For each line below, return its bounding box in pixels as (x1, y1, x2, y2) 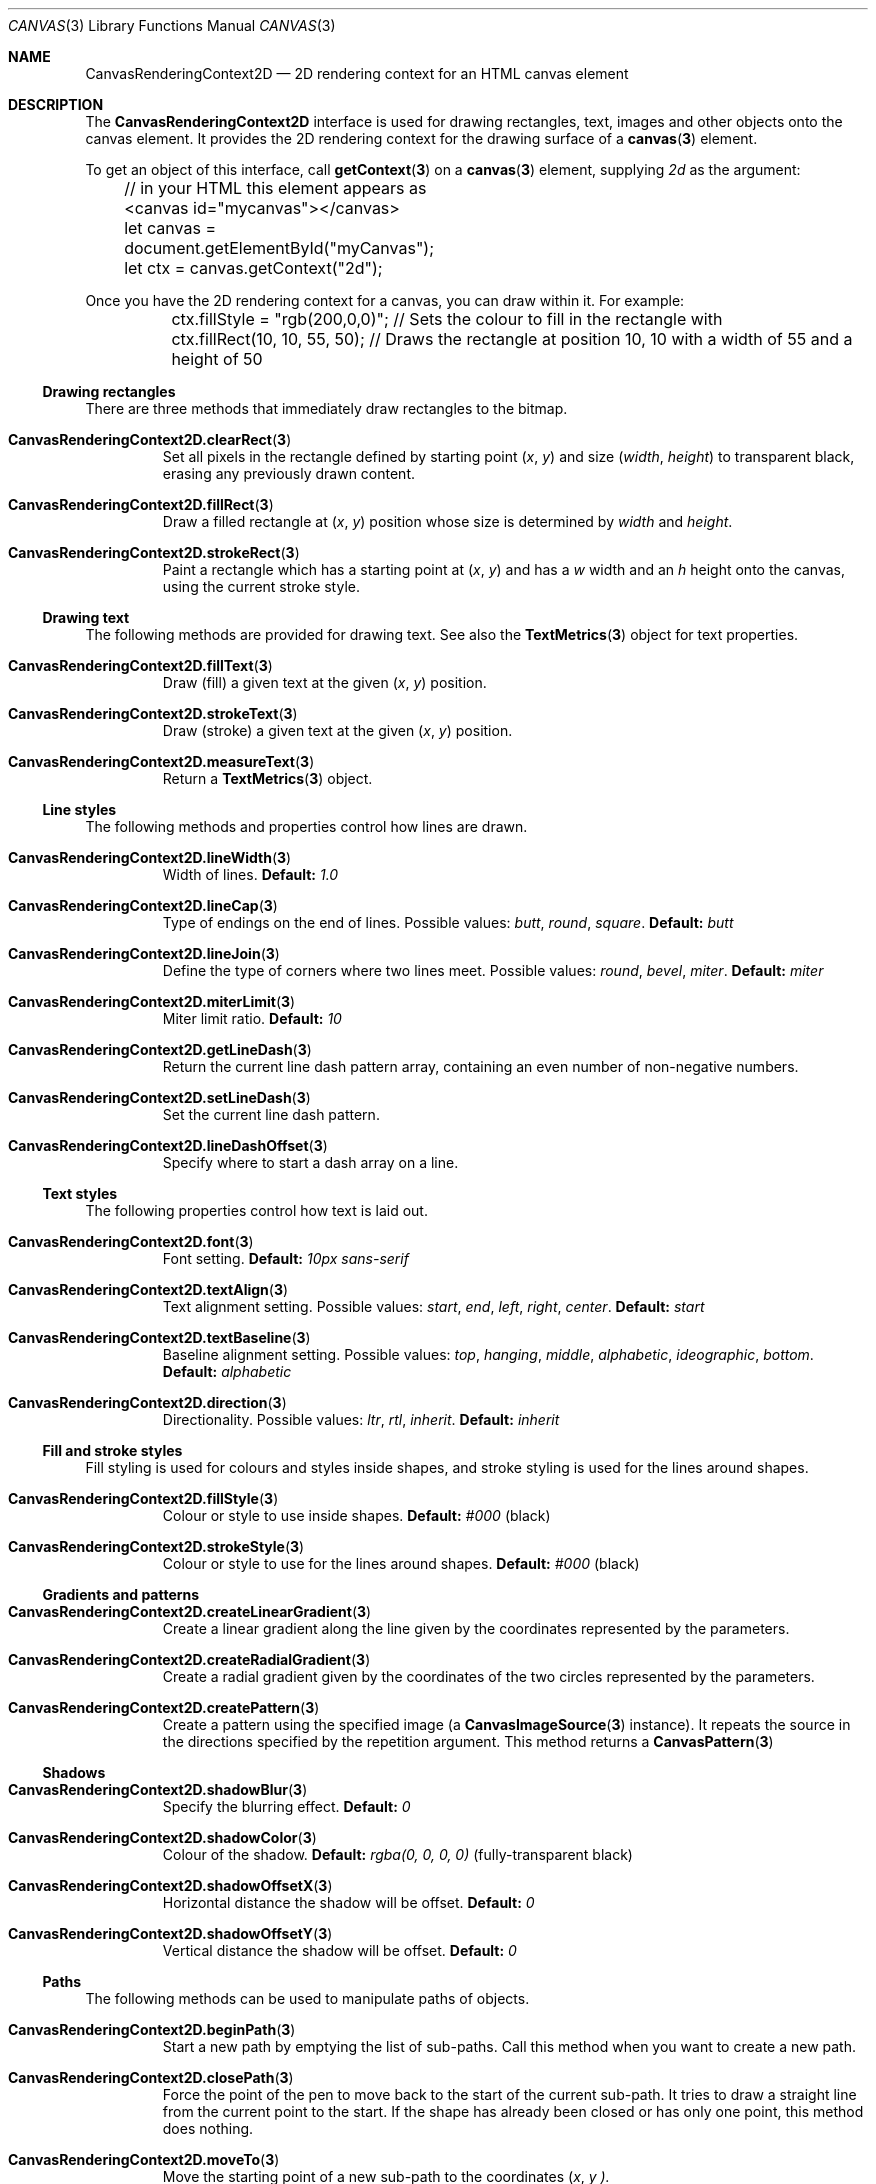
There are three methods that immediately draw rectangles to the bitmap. (85, 400, 568, 417)
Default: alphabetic (162, 1363, 292, 1380)
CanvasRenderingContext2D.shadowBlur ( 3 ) (8, 1781, 308, 1798)
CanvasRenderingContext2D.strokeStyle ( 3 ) (8, 1538, 305, 1555)
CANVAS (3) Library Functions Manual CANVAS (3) (8, 17, 336, 34)
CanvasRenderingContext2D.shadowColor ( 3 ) (8, 1829, 317, 1846)
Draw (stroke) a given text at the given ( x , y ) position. (162, 722, 513, 739)
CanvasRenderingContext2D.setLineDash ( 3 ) (8, 1089, 311, 1106)
